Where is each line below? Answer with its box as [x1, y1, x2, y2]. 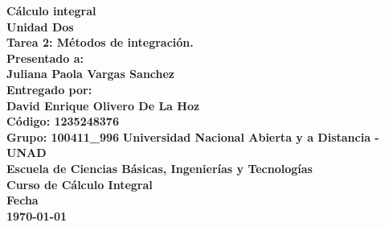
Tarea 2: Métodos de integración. [6, 34, 194, 51]
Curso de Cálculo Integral [6, 175, 153, 192]
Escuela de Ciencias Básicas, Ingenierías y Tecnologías [6, 159, 313, 176]
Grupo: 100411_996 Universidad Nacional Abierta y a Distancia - [6, 128, 379, 145]
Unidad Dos [6, 18, 74, 35]
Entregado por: [6, 80, 92, 97]
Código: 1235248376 [6, 113, 119, 130]
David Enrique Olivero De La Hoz [6, 97, 200, 113]
